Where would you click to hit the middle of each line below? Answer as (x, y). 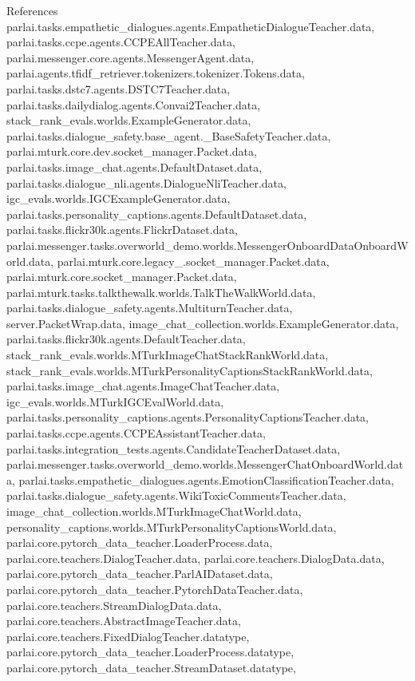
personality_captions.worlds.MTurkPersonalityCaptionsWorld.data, (172, 527)
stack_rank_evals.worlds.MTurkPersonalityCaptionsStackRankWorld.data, (190, 370)
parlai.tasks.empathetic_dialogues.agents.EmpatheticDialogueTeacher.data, (191, 26)
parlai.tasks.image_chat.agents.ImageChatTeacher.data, (143, 386)
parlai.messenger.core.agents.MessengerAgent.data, (130, 57)
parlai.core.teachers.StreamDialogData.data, (114, 605)
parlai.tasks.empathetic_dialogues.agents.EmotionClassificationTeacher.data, (206, 479)
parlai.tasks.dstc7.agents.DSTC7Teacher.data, (119, 88)
